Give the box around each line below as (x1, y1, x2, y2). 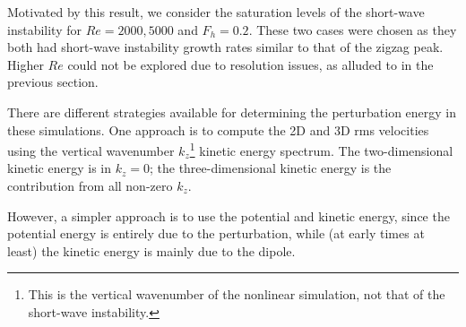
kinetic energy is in (7, 159, 112, 177)
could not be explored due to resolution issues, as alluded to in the (67, 55, 434, 73)
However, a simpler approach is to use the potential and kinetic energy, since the (7, 206, 450, 225)
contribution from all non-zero (7, 176, 173, 194)
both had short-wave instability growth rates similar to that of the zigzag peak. (7, 38, 444, 56)
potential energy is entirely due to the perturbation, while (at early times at (7, 224, 425, 243)
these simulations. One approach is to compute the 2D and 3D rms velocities (7, 120, 429, 139)
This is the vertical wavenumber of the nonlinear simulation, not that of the (28, 285, 445, 304)
